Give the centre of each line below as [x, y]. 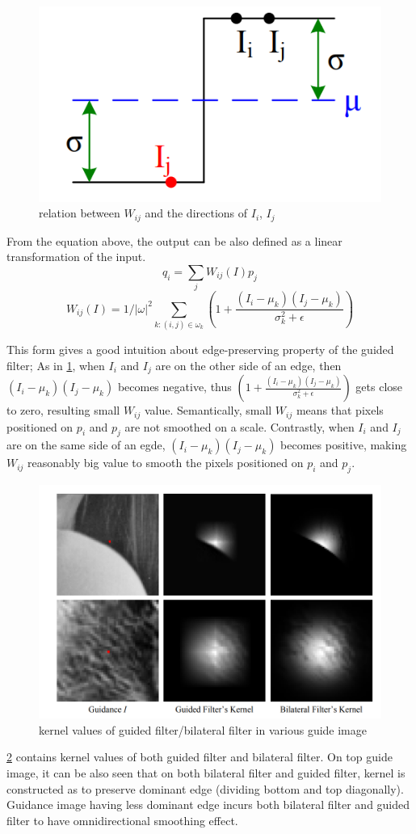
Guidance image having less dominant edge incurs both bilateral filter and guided [208, 805]
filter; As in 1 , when [56, 365]
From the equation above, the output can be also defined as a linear [174, 240]
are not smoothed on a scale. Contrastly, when [240, 426]
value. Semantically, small [208, 410]
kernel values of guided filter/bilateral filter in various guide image [203, 729]
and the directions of [196, 213]
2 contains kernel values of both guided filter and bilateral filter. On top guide [200, 757]
